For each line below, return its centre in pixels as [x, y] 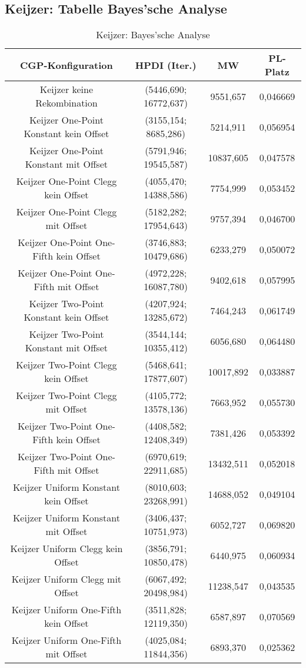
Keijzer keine [66, 89]
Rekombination [66, 103]
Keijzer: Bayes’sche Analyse [153, 35]
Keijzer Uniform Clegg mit [66, 579]
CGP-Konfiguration [66, 65]
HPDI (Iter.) [166, 65]
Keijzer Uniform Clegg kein [66, 549]
